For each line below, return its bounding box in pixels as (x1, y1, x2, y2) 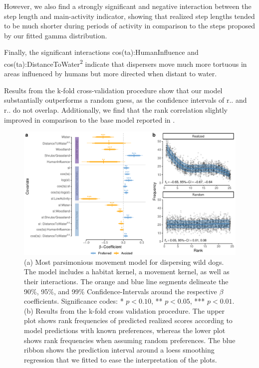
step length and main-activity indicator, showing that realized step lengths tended (4, 10, 255, 21)
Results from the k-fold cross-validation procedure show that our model (4, 85, 223, 95)
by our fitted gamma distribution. (4, 30, 107, 40)
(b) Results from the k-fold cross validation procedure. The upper (24, 305, 225, 316)
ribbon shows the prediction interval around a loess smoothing (24, 345, 215, 355)
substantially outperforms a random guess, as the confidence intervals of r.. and (4, 95, 247, 105)
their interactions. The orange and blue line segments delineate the (24, 276, 229, 286)
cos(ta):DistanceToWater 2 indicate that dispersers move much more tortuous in (4, 57, 247, 69)
